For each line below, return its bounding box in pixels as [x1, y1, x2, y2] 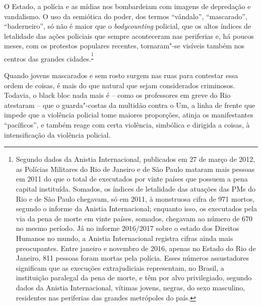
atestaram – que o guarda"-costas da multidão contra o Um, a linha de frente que [4, 99, 255, 110]
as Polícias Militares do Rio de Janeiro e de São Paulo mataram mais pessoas [16, 163, 255, 174]
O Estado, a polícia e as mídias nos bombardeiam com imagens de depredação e [4, 1, 251, 11]
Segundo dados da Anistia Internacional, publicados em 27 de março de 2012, [16, 154, 255, 164]
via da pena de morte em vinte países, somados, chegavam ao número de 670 [16, 213, 253, 223]
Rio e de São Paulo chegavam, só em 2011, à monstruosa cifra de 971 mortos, [16, 193, 255, 204]
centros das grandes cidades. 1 [4, 50, 94, 64]
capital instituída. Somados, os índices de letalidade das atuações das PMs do [16, 183, 256, 194]
